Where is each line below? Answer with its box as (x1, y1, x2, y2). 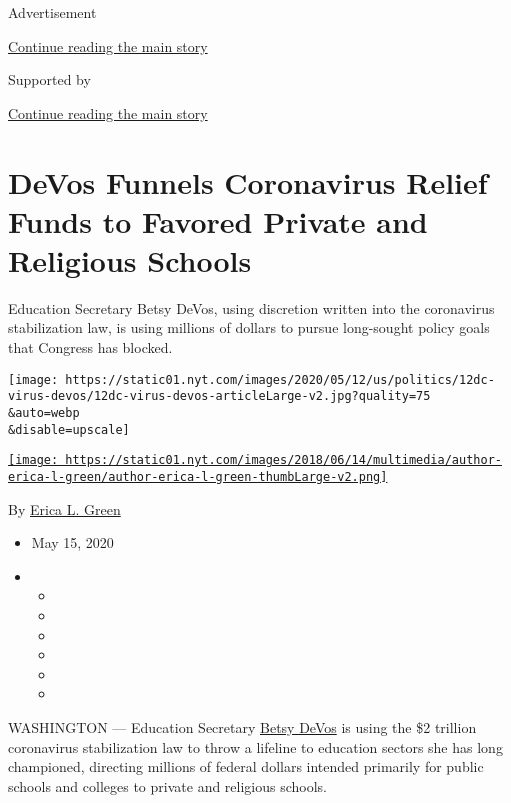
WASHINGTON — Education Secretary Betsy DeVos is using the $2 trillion (8, 716, 477, 737)
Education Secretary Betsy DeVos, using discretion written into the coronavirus (8, 297, 495, 318)
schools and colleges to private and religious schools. (8, 775, 328, 796)
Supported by (8, 69, 91, 90)
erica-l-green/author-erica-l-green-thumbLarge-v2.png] (8, 469, 388, 484)
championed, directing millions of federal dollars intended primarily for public (8, 756, 484, 777)
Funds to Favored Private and (8, 200, 428, 241)
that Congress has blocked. (8, 337, 173, 358)
